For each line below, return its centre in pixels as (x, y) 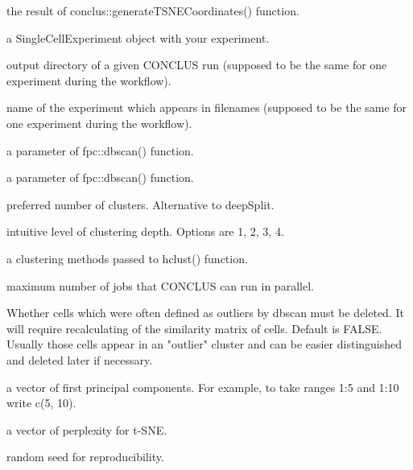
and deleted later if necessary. (80, 359)
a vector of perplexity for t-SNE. (87, 429)
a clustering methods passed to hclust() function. (127, 258)
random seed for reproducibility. (85, 457)
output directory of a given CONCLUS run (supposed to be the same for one (197, 65)
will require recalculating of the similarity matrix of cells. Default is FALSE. (194, 328)
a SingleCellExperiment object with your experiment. (138, 37)
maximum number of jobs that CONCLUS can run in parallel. (160, 285)
